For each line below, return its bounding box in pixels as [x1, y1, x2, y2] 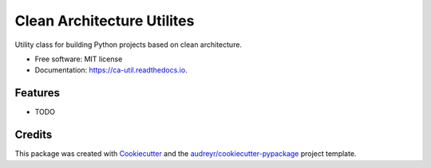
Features [14, 86, 60, 100]
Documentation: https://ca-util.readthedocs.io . [34, 65, 188, 75]
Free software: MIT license [34, 54, 123, 64]
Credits [14, 128, 53, 142]
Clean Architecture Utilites [14, 12, 195, 29]
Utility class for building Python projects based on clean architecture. [14, 40, 243, 49]
